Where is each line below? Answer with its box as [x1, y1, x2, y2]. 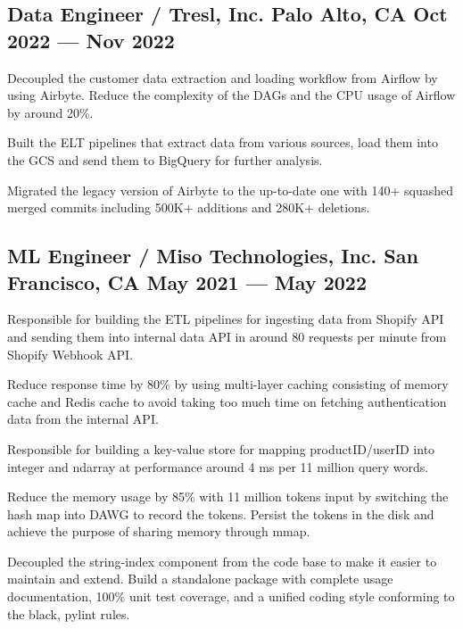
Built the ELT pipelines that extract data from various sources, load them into [7, 133, 438, 152]
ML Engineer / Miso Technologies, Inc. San [7, 242, 418, 269]
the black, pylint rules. [7, 604, 130, 623]
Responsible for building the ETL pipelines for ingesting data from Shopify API [7, 310, 444, 328]
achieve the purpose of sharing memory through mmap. [7, 522, 310, 541]
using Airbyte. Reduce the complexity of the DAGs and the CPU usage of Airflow [7, 86, 456, 104]
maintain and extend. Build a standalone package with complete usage [7, 569, 393, 588]
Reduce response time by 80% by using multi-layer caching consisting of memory [7, 375, 449, 393]
